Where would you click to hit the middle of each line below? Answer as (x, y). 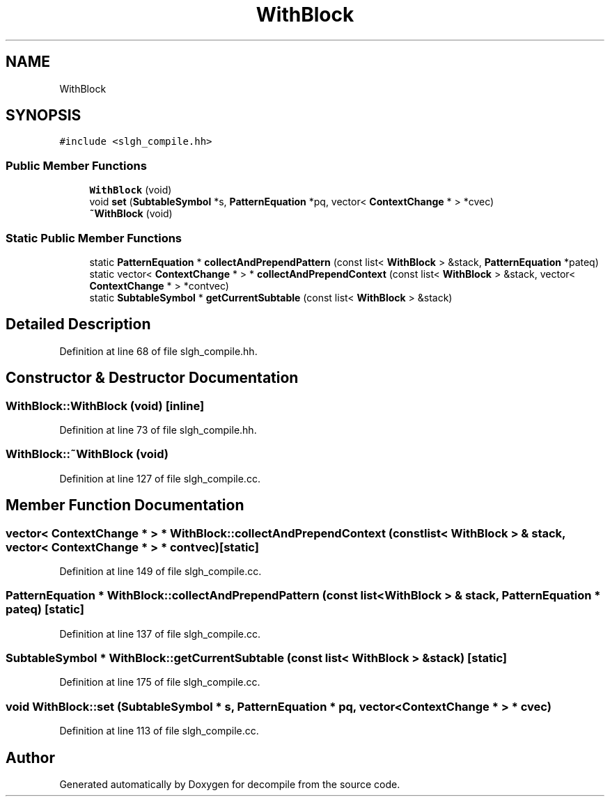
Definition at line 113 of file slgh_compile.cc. (159, 731)
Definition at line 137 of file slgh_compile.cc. (160, 634)
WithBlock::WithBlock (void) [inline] (105, 406)
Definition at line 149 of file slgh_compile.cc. (161, 571)
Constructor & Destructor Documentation (152, 378)
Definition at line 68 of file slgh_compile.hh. (158, 351)
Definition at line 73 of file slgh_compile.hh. (158, 430)
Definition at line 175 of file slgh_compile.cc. (160, 682)
